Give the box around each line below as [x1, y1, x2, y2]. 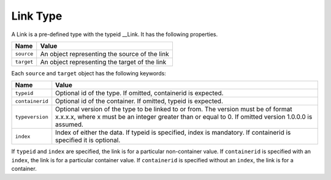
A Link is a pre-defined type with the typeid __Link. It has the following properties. [11, 31, 218, 38]
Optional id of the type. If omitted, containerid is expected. [55, 89, 224, 97]
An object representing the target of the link [40, 58, 167, 66]
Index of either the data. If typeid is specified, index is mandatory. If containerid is [55, 129, 291, 137]
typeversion [15, 113, 48, 120]
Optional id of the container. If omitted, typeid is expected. [55, 97, 224, 105]
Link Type [11, 9, 63, 23]
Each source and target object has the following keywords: [11, 69, 167, 77]
